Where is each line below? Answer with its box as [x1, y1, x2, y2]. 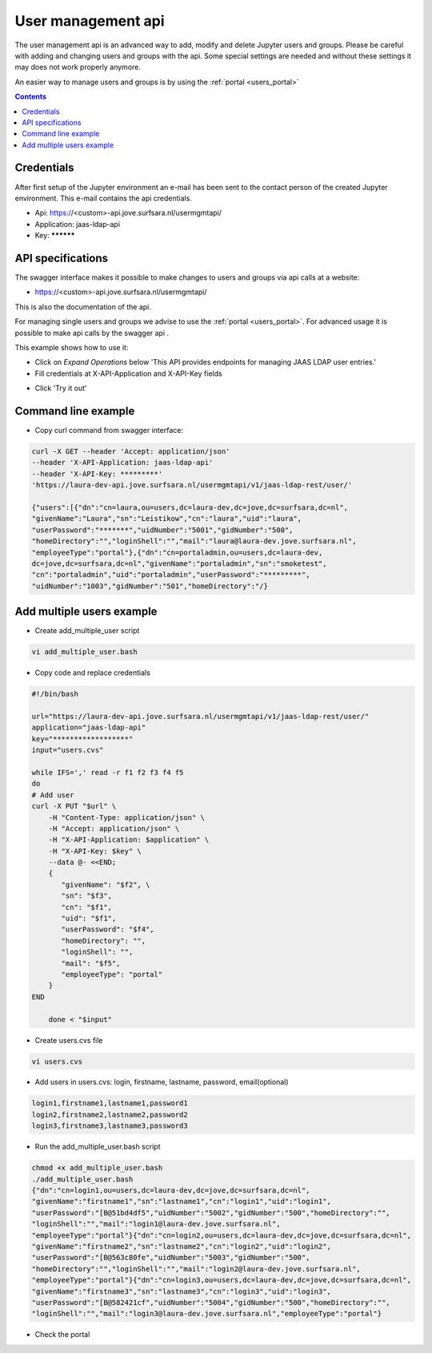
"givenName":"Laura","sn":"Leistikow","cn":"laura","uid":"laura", [31, 514, 302, 523]
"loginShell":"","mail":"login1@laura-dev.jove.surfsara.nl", [31, 1219, 281, 1229]
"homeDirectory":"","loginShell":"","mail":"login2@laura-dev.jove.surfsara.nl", [31, 1264, 362, 1274]
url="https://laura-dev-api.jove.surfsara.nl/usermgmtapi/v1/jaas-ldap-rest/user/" [31, 712, 370, 721]
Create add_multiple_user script [34, 626, 140, 636]
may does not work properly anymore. [14, 63, 142, 72]
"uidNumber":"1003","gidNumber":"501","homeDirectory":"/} [31, 581, 268, 591]
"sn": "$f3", [61, 891, 112, 901]
